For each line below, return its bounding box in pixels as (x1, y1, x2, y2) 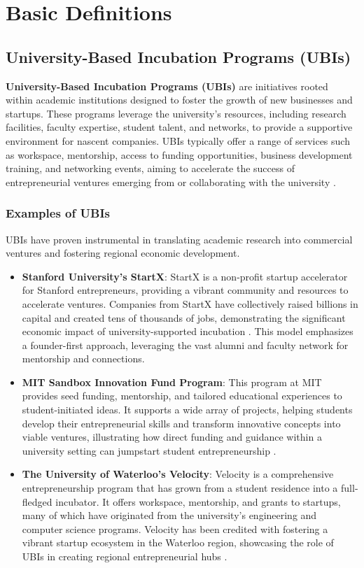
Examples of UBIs (6, 204, 110, 222)
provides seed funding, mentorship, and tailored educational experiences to (22, 388, 342, 403)
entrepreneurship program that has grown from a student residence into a (22, 481, 338, 495)
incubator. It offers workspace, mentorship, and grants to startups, (55, 494, 341, 509)
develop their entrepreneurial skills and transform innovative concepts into (22, 416, 341, 430)
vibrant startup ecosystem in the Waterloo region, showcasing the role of (22, 535, 334, 550)
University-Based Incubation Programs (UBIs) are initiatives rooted (6, 78, 328, 93)
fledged (22, 494, 52, 509)
